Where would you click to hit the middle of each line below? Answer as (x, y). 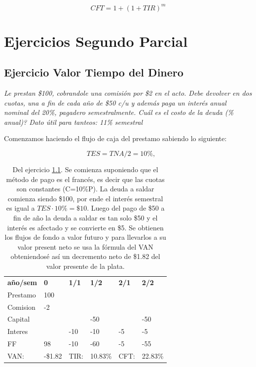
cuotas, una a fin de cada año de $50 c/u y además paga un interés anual (115, 102)
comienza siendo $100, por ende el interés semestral (85, 198)
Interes (18, 331)
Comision (21, 307)
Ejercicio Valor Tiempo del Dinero (94, 72)
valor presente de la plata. (85, 266)
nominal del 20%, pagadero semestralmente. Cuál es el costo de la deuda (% (119, 112)
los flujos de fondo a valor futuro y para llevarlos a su (85, 237)
